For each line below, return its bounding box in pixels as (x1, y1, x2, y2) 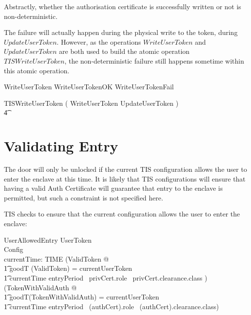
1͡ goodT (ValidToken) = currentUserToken (4, 263, 132, 273)
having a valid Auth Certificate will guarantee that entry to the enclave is (4, 183, 223, 193)
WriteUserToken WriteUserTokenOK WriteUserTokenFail (4, 82, 174, 92)
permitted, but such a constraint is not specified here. (4, 192, 163, 202)
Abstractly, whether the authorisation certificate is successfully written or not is (4, 1, 241, 11)
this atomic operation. (4, 65, 70, 75)
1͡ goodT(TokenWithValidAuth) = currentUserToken (4, 292, 159, 302)
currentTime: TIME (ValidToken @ (4, 253, 109, 264)
